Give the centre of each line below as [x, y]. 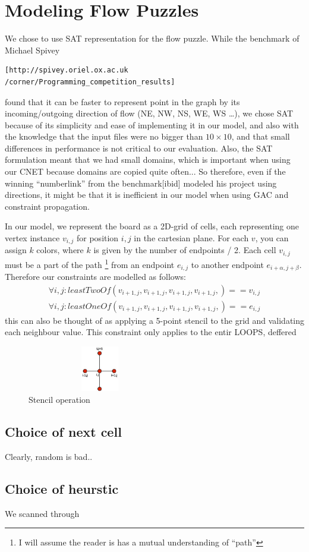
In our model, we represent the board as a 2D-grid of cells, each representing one [152, 226]
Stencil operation [59, 400]
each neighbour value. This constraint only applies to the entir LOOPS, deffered [151, 332]
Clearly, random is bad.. [49, 456]
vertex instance [32, 238]
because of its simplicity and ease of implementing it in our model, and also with [152, 124]
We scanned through [42, 513]
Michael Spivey [32, 50]
